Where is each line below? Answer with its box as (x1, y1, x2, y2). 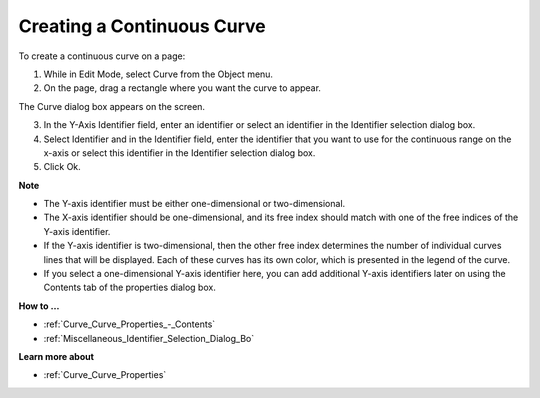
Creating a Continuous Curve (18, 15, 267, 37)
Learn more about (18, 350, 95, 362)
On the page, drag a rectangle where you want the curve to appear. (43, 82, 322, 94)
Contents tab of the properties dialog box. (43, 281, 217, 294)
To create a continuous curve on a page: (18, 50, 186, 62)
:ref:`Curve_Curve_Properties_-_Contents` (43, 318, 216, 330)
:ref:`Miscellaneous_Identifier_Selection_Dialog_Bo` (43, 332, 255, 344)
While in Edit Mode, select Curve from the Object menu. (43, 68, 274, 80)
